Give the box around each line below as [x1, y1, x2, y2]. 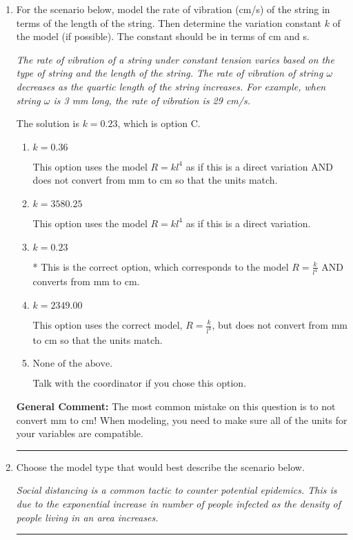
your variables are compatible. [16, 426, 143, 441]
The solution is [16, 116, 79, 131]
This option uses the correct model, [32, 318, 183, 331]
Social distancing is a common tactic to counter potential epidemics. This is [16, 483, 337, 497]
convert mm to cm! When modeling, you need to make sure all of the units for [16, 412, 347, 427]
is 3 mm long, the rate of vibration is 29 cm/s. [53, 93, 251, 107]
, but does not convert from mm [212, 318, 347, 331]
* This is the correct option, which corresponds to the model [32, 259, 289, 273]
